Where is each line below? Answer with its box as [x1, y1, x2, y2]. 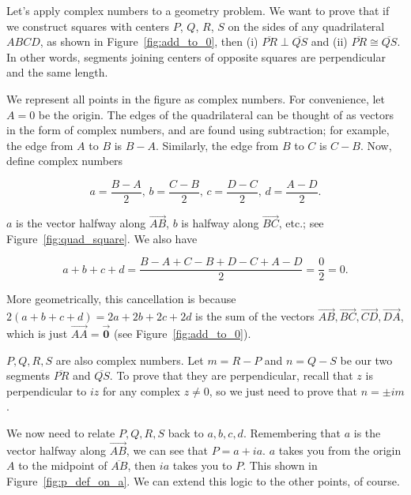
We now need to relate [6, 425, 115, 441]
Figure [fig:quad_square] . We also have [6, 230, 198, 246]
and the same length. [6, 64, 108, 81]
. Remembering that [243, 425, 341, 441]
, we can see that [126, 441, 208, 458]
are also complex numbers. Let [55, 351, 204, 368]
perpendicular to [6, 382, 87, 399]
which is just [6, 325, 68, 342]
